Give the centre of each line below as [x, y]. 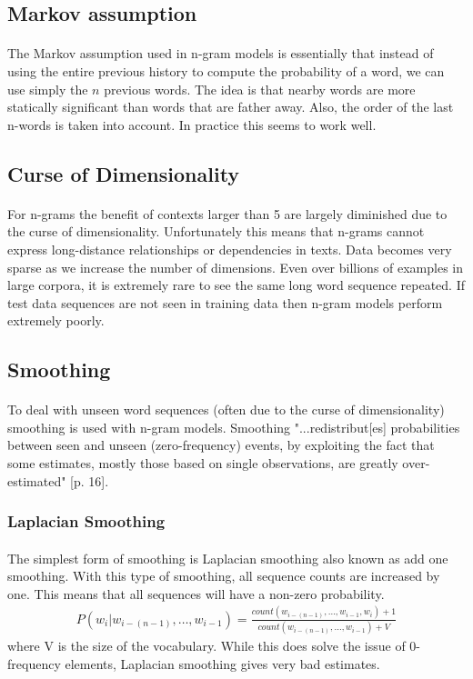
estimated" [37, 480]
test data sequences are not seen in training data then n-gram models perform [225, 302]
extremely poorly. [56, 320]
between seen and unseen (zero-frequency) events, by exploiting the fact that [221, 445]
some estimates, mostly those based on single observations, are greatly [203, 463]
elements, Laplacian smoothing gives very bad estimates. [222, 663]
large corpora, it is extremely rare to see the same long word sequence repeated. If [236, 285]
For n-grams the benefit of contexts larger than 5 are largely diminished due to [227, 213]
